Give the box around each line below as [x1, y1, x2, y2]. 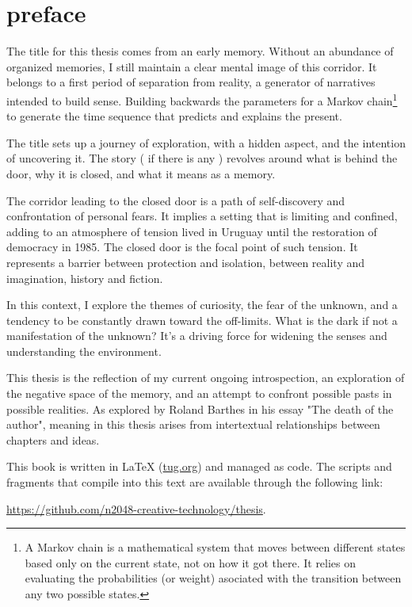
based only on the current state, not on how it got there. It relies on [25, 554, 357, 571]
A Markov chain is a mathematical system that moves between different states [25, 539, 406, 555]
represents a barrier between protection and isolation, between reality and [6, 254, 365, 270]
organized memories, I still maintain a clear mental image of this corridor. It [6, 58, 377, 74]
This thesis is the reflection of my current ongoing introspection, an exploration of [6, 369, 405, 386]
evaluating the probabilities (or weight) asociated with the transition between [25, 570, 402, 586]
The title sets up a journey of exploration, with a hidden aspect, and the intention [6, 134, 406, 151]
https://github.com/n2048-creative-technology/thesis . [6, 500, 266, 517]
